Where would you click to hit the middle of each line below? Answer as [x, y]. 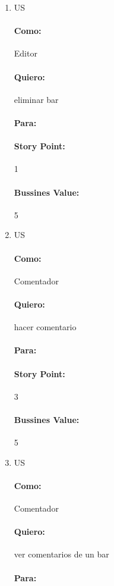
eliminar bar [36, 99]
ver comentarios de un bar [61, 554]
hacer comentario [45, 327]
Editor [26, 53]
